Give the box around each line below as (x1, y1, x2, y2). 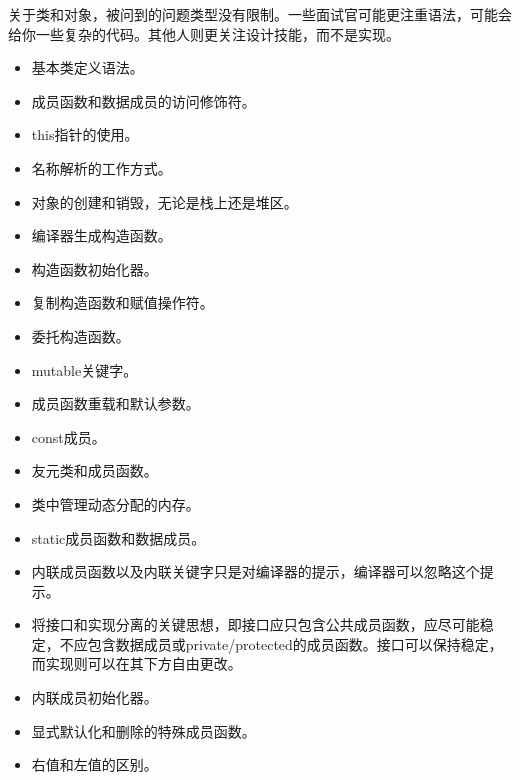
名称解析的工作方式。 (31, 157, 172, 178)
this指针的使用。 (31, 124, 139, 145)
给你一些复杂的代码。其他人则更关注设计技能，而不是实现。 (8, 23, 400, 44)
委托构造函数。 (31, 325, 130, 346)
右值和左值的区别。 (31, 754, 158, 775)
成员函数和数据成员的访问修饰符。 (31, 90, 256, 111)
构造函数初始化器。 (31, 258, 158, 279)
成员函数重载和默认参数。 (31, 393, 200, 414)
